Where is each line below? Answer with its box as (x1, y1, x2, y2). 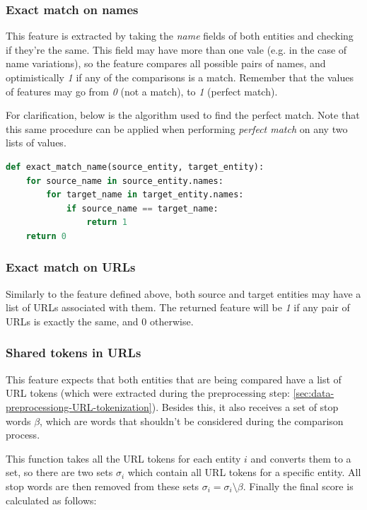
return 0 (25, 231, 66, 241)
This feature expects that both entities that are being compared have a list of (6, 371, 342, 386)
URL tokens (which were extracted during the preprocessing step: (6, 386, 290, 400)
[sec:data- (293, 386, 334, 400)
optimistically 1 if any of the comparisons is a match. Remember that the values (6, 70, 354, 84)
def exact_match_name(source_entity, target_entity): (6, 161, 264, 172)
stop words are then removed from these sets (6, 478, 199, 493)
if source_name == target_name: (66, 203, 219, 214)
